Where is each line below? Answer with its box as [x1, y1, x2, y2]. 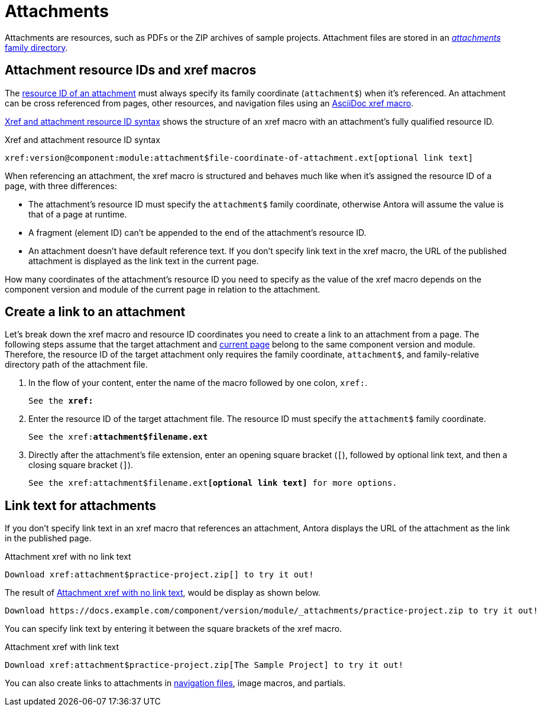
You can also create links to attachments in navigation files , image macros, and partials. [5, 678, 346, 689]
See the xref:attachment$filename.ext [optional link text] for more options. [28, 478, 397, 488]
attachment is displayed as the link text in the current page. [28, 255, 259, 266]
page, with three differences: [5, 180, 117, 191]
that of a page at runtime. [28, 209, 127, 219]
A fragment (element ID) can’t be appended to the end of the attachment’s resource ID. [28, 227, 367, 238]
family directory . [5, 42, 68, 53]
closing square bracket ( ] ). [28, 460, 134, 470]
